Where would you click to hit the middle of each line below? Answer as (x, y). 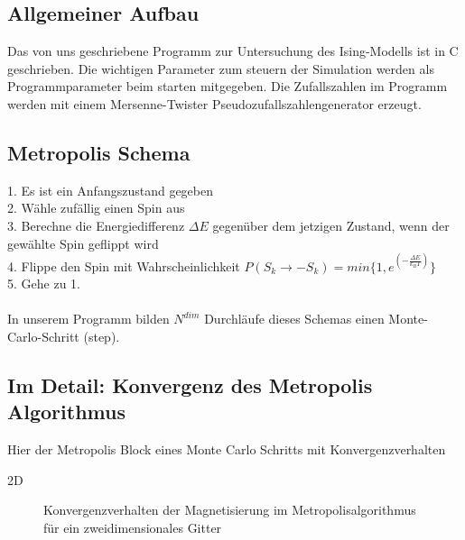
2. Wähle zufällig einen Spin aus (96, 208)
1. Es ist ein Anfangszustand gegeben (111, 190)
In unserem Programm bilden (88, 319)
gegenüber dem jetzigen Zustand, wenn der (331, 225)
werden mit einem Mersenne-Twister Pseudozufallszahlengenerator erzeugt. (214, 103)
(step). (102, 337)
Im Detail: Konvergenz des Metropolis (190, 385)
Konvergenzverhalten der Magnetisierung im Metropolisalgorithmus (230, 510)
